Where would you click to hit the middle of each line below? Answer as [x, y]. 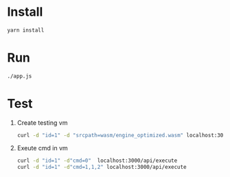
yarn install [26, 30]
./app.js [20, 76]
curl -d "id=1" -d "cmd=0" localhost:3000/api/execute [97, 161]
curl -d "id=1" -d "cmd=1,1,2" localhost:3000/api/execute [102, 167]
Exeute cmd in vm [43, 148]
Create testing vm [42, 122]
